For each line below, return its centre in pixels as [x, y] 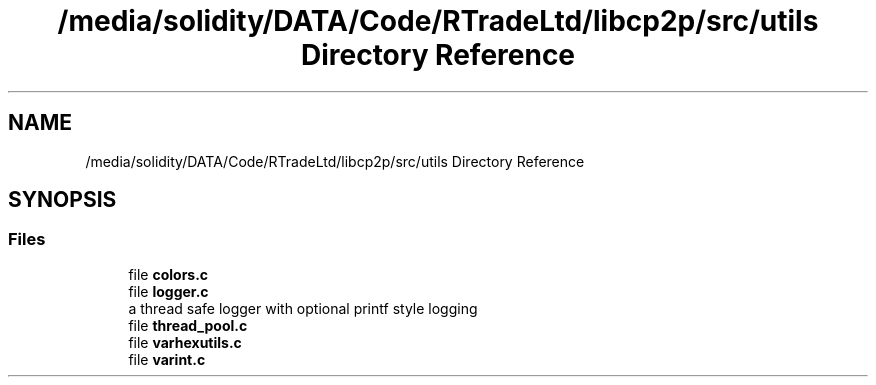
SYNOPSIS [62, 200]
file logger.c [168, 291]
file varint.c [167, 359]
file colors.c [168, 274]
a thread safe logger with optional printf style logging [303, 308]
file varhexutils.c [185, 342]
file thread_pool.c [188, 325]
